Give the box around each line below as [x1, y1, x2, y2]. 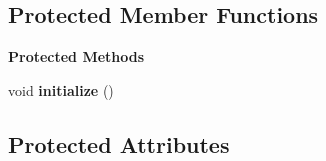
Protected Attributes [8, 128, 230, 159]
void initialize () [8, 79, 114, 100]
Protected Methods [8, 46, 145, 67]
